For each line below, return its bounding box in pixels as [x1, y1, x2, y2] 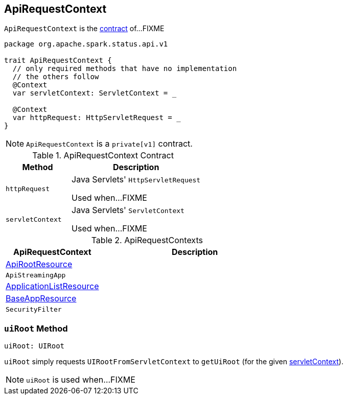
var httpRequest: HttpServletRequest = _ [12, 113, 181, 122]
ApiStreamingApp [6, 271, 66, 279]
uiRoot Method [4, 323, 68, 334]
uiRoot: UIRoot [4, 342, 65, 350]
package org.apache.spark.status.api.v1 [4, 40, 168, 49]
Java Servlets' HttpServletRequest [72, 174, 201, 185]
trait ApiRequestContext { [4, 56, 112, 65]
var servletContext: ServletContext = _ [12, 89, 177, 98]
